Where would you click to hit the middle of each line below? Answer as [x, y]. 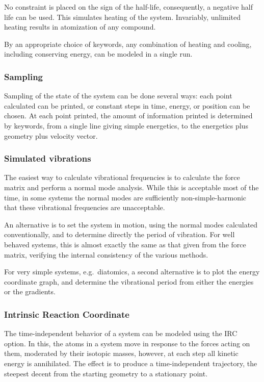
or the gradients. [30, 291]
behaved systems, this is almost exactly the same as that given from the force [125, 244]
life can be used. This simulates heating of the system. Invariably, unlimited [123, 17]
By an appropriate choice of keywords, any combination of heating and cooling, [128, 44]
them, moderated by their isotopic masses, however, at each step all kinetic [121, 353]
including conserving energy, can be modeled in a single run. [98, 54]
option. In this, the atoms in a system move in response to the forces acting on [127, 343]
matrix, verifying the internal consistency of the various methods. [106, 254]
